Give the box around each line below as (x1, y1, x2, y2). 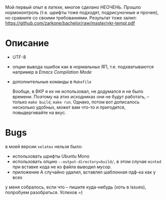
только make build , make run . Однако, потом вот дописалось (12, 99, 140, 105)
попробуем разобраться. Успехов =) (5, 189, 83, 195)
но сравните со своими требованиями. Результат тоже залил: (5, 15, 137, 20)
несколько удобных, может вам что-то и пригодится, (12, 104, 126, 110)
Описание (5, 37, 49, 49)
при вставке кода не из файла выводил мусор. (12, 164, 112, 170)
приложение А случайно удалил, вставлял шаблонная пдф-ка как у (12, 169, 156, 175)
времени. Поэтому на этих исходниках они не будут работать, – (12, 93, 149, 99)
